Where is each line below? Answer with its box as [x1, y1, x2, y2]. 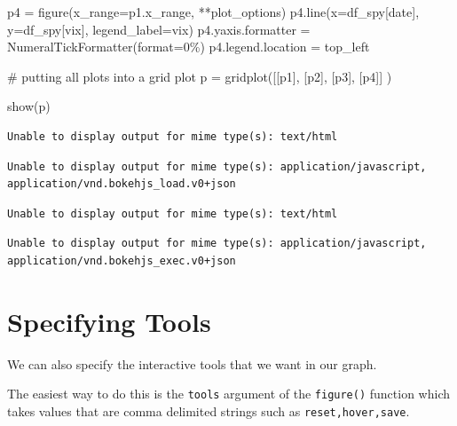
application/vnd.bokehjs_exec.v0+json [7, 254, 236, 267]
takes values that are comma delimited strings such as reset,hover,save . [7, 401, 410, 420]
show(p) [7, 97, 51, 115]
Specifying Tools [7, 303, 211, 339]
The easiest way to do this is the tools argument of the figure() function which [7, 384, 451, 403]
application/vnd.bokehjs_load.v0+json [7, 177, 236, 191]
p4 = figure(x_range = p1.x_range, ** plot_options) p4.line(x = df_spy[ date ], [7, 3, 420, 20]
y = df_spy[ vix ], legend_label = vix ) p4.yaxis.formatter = [7, 20, 311, 38]
